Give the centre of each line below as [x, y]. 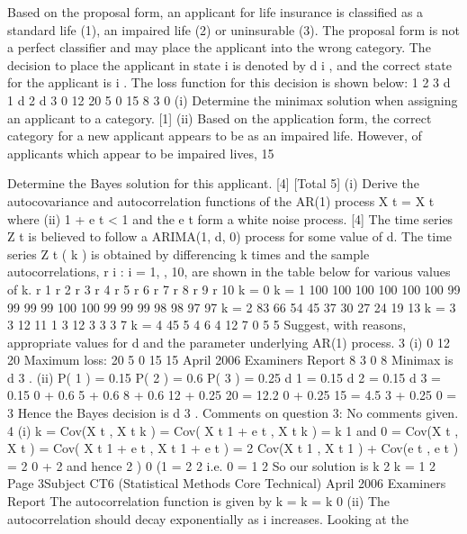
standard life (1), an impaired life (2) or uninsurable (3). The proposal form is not [234, 29]
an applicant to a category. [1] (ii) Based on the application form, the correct [220, 118]
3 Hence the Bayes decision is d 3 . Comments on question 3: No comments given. [233, 413]
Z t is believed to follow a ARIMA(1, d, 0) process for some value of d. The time [230, 236]
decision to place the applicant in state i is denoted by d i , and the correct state [229, 64]
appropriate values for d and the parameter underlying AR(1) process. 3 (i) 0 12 [229, 342]
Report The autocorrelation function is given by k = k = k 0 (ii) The [199, 501]
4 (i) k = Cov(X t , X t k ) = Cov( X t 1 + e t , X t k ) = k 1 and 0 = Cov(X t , [233, 430]
